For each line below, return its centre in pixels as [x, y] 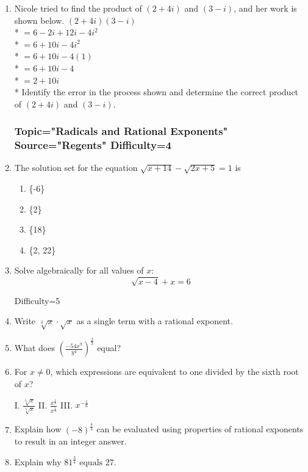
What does [34, 348]
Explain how [38, 429]
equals [91, 463]
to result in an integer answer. [70, 441]
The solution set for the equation [76, 168]
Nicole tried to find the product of [78, 8]
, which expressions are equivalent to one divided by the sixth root [174, 372]
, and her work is [265, 8]
